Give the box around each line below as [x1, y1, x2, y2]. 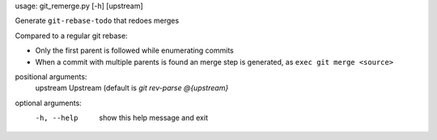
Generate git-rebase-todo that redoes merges [15, 16, 180, 26]
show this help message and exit [99, 113, 208, 123]
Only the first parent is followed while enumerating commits [35, 45, 234, 56]
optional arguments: [15, 98, 83, 108]
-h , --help [35, 113, 78, 123]
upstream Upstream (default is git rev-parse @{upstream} [35, 83, 229, 93]
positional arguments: [15, 71, 87, 81]
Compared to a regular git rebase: [15, 31, 129, 40]
